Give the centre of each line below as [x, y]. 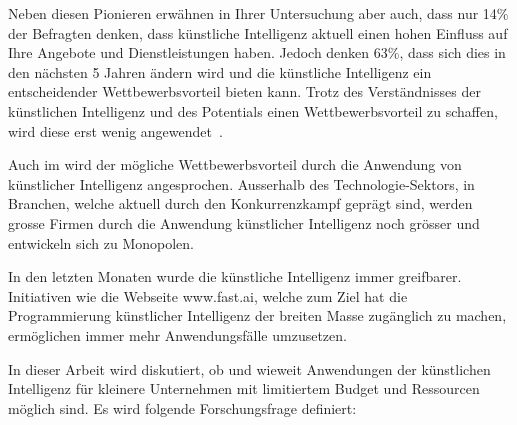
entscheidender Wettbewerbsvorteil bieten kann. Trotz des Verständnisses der [244, 91]
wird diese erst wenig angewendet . [115, 130]
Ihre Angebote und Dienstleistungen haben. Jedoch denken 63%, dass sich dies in [257, 52]
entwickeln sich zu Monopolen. [101, 242]
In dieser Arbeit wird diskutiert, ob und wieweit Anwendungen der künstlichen [249, 368]
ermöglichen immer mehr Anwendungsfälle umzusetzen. [177, 334]
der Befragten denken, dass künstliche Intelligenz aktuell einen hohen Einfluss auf [258, 32]
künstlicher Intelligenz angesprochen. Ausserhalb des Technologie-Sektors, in [241, 183]
